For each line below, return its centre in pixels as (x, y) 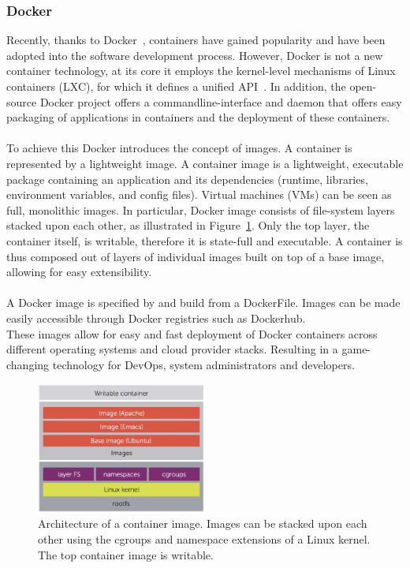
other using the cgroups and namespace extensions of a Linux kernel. (204, 538)
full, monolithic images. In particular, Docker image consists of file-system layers (201, 209)
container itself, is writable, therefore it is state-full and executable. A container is (205, 240)
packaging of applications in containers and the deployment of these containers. (198, 117)
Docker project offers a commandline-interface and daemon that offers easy (221, 101)
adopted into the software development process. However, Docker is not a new (195, 55)
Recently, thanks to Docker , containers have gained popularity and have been (196, 40)
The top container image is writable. (126, 554)
